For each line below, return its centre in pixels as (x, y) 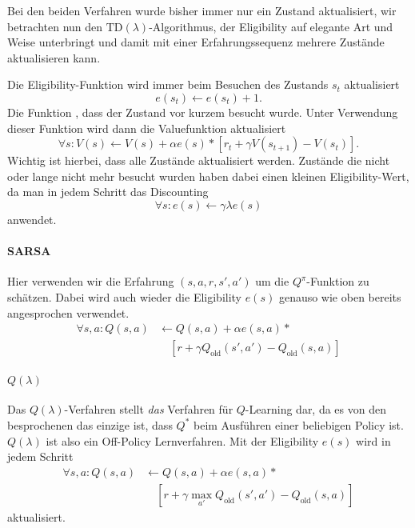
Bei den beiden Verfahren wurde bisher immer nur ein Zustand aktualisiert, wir (202, 10)
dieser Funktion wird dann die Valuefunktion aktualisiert (147, 128)
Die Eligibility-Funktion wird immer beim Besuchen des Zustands (168, 84)
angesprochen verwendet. (68, 312)
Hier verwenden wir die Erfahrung (91, 281)
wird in (373, 440)
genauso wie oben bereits (340, 296)
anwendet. (32, 219)
